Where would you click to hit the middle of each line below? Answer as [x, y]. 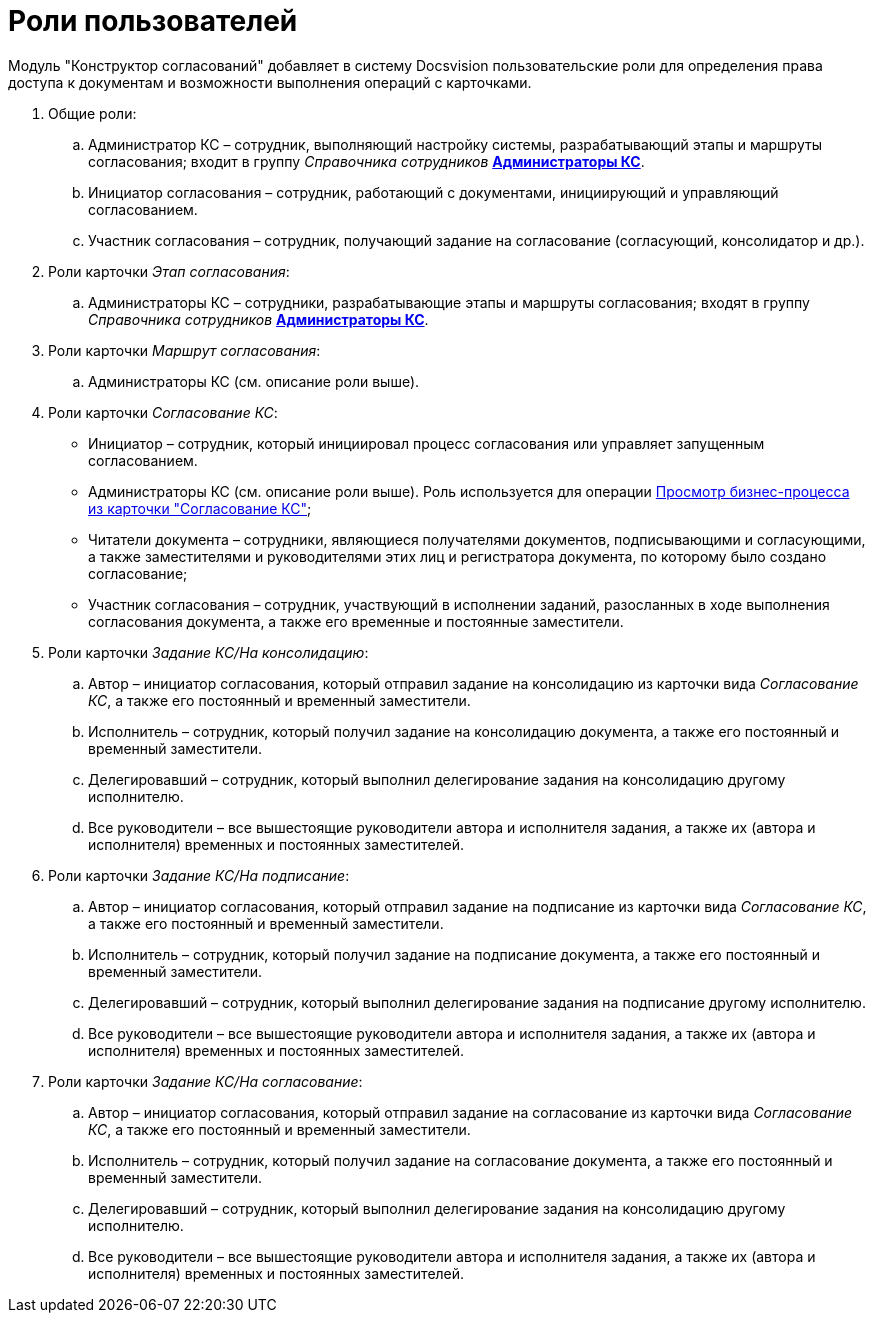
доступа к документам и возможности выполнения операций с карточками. [270, 82]
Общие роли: [92, 113]
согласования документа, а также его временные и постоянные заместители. [356, 621]
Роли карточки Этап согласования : [169, 271]
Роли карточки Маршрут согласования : [184, 350]
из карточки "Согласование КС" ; [200, 508]
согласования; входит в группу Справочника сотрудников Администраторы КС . [366, 161]
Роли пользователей [153, 21]
